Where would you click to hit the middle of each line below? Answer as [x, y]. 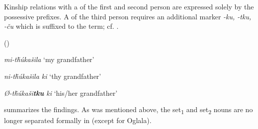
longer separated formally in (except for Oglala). [78, 120]
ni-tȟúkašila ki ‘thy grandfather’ [53, 76]
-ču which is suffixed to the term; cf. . [61, 26]
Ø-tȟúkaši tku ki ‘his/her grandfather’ [61, 93]
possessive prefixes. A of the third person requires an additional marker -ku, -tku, [128, 16]
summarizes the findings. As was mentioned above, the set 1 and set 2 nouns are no [129, 110]
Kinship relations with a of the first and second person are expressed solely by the [129, 6]
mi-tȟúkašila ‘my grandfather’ [49, 59]
